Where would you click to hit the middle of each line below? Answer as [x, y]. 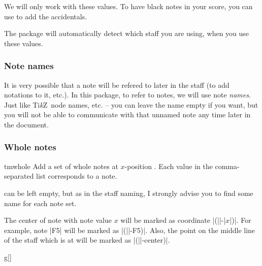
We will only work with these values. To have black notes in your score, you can [128, 6]
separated [19, 176]
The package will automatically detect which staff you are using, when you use [127, 33]
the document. [26, 124]
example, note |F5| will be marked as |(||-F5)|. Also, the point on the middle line [130, 230]
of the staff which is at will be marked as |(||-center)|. [87, 240]
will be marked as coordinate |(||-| [173, 220]
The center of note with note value [58, 220]
